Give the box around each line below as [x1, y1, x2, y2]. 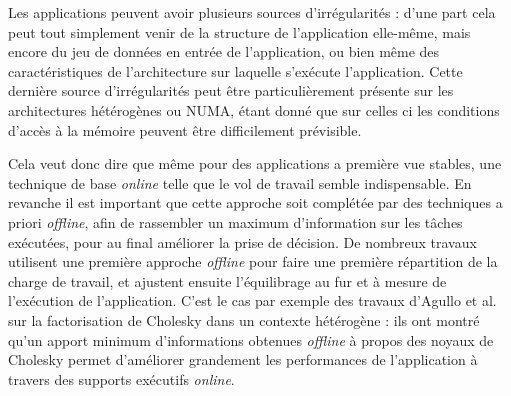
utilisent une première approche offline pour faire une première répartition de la [8, 251, 498, 272]
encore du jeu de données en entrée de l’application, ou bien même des [8, 41, 440, 62]
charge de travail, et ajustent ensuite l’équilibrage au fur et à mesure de [8, 270, 447, 291]
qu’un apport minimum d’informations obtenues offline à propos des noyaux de [8, 329, 494, 350]
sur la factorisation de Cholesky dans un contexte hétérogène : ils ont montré [8, 309, 480, 330]
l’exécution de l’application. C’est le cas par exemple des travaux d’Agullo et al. [8, 290, 497, 311]
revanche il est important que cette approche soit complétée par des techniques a [8, 192, 503, 213]
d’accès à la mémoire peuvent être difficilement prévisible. [8, 119, 362, 140]
